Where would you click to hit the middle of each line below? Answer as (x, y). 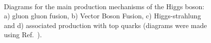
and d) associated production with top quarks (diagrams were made (105, 25)
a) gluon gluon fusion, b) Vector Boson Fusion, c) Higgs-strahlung (103, 16)
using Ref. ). (23, 35)
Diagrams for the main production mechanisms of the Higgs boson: (104, 6)
